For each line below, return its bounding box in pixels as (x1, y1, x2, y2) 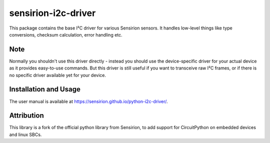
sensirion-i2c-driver (9, 7, 96, 18)
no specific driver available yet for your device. (9, 72, 106, 78)
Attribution (9, 111, 44, 120)
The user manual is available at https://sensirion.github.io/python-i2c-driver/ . (9, 98, 168, 104)
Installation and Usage (9, 85, 81, 93)
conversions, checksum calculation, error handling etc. (9, 31, 122, 37)
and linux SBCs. (9, 131, 42, 137)
